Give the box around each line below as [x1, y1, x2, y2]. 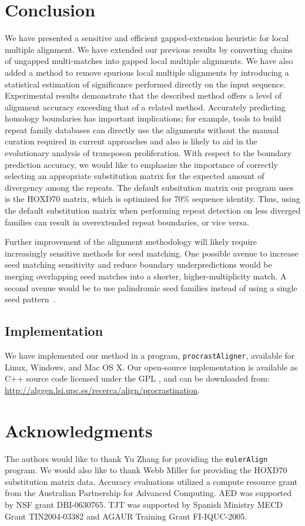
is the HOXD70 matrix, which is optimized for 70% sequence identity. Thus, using [5, 193, 300, 205]
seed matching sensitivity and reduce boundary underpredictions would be [5, 258, 272, 271]
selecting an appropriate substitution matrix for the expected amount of [5, 170, 264, 182]
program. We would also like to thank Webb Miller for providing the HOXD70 [5, 464, 287, 476]
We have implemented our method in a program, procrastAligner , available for [5, 349, 295, 361]
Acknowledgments [5, 418, 153, 442]
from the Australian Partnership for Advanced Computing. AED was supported [5, 487, 292, 499]
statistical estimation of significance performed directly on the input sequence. [5, 77, 286, 90]
